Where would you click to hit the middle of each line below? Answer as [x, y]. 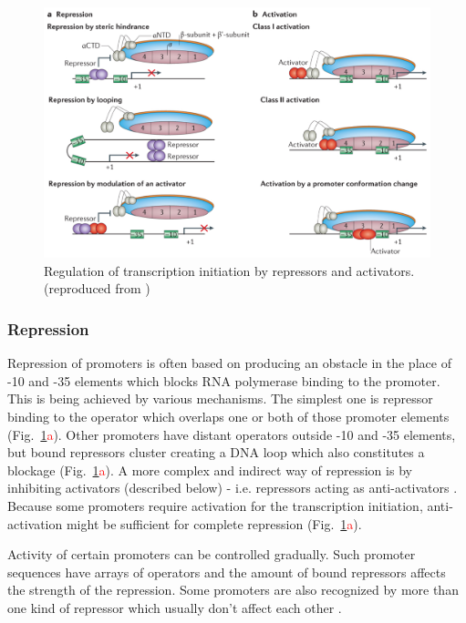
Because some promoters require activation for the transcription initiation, [215, 505]
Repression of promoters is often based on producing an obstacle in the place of [229, 363]
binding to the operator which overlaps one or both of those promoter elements [228, 416]
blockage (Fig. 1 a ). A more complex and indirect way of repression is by [210, 470]
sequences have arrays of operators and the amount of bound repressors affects [227, 572]
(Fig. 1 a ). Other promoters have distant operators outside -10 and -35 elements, [232, 434]
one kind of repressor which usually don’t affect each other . [175, 607]
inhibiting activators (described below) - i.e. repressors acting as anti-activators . [233, 488]
